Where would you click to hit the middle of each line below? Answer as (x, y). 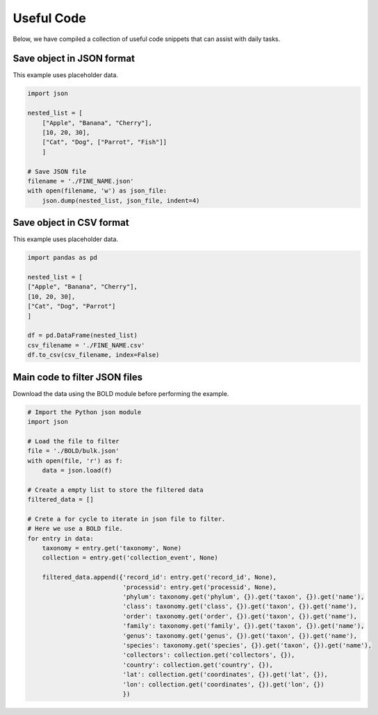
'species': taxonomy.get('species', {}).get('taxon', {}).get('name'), (247, 645)
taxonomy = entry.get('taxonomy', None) (112, 548)
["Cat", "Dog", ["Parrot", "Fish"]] (104, 142)
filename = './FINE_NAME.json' (81, 181)
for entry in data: (60, 538)
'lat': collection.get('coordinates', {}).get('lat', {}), (225, 675)
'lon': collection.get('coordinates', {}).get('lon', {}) (223, 684)
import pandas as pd (62, 258)
